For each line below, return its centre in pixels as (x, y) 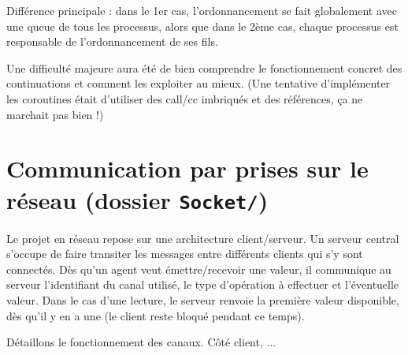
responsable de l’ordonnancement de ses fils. (112, 41)
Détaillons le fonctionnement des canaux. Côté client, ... (141, 342)
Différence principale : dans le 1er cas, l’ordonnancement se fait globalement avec (202, 10)
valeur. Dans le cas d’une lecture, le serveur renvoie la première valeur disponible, (203, 299)
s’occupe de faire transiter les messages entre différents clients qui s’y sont (185, 254)
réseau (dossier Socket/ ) (137, 199)
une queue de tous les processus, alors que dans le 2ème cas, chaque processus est (202, 26)
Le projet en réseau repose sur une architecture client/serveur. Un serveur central (203, 238)
